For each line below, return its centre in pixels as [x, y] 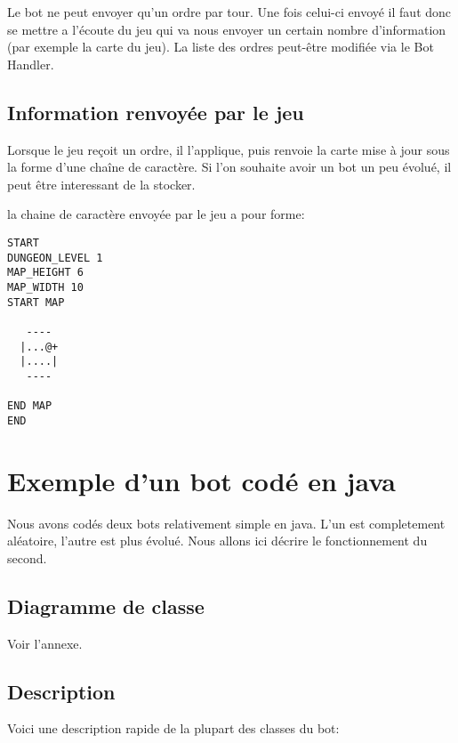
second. [27, 557]
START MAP [36, 302]
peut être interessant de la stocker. [101, 184]
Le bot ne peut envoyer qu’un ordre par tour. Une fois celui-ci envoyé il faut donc [229, 12]
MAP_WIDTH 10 [45, 287]
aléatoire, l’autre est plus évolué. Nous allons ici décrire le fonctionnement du [217, 541]
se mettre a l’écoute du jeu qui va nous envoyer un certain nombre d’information [227, 29]
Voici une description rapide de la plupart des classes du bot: [173, 728]
